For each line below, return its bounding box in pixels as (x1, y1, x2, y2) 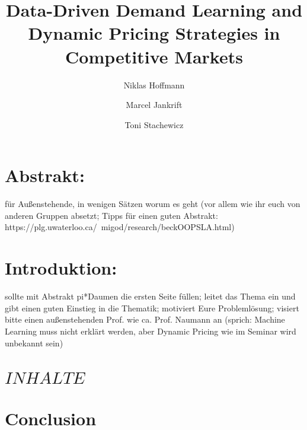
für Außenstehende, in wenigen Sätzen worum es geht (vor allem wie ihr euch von (5, 198, 300, 210)
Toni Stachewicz (124, 118, 184, 130)
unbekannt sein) (5, 336, 63, 349)
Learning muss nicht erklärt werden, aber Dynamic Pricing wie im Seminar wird (5, 324, 296, 337)
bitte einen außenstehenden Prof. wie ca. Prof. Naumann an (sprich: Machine (5, 313, 285, 326)
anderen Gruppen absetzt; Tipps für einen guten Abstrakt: (5, 209, 218, 221)
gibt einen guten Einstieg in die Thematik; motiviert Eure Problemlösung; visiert (5, 301, 299, 314)
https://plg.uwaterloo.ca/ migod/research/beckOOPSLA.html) (5, 221, 235, 233)
